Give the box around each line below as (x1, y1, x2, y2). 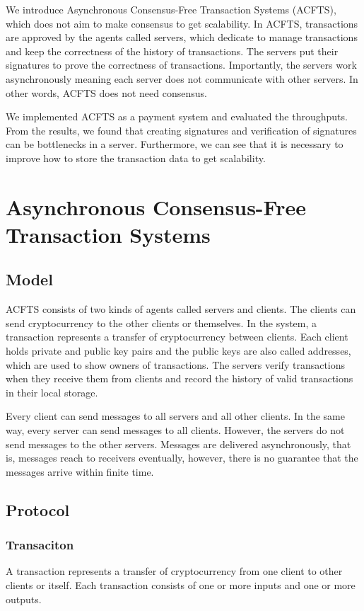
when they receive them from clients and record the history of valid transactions (6, 371, 353, 386)
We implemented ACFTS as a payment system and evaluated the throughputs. (6, 109, 348, 124)
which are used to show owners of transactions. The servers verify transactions (6, 357, 346, 372)
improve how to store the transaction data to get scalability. (6, 150, 266, 165)
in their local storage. (6, 384, 98, 399)
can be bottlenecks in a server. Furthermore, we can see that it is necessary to (6, 137, 344, 152)
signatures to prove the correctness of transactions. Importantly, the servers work (6, 57, 357, 72)
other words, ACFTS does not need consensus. (6, 85, 207, 100)
